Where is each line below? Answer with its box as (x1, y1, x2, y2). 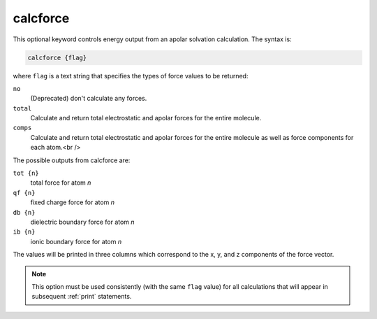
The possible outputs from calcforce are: (13, 156, 131, 164)
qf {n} (13, 189, 36, 197)
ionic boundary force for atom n (30, 237, 122, 246)
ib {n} (13, 228, 36, 236)
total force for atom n (30, 178, 91, 187)
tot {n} (13, 169, 40, 178)
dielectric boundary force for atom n (30, 218, 135, 226)
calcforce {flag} (27, 53, 87, 62)
